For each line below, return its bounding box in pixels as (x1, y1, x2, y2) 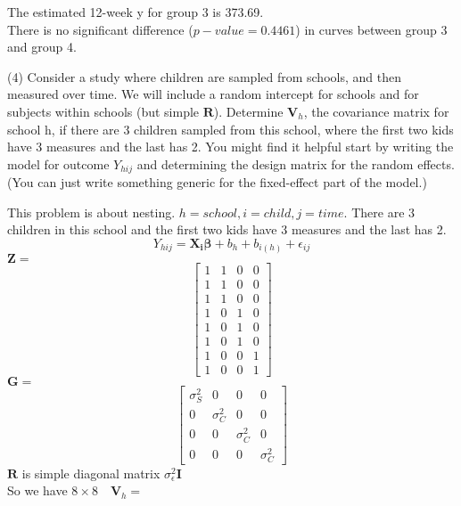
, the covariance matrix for (303, 102, 449, 120)
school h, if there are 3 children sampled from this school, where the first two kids (7, 119, 454, 138)
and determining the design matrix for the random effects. (136, 154, 455, 173)
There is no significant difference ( (7, 20, 193, 38)
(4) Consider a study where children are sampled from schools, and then (7, 67, 401, 86)
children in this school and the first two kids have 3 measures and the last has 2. (7, 220, 447, 239)
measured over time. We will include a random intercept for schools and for (7, 85, 419, 103)
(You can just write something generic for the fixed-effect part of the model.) (7, 173, 427, 192)
